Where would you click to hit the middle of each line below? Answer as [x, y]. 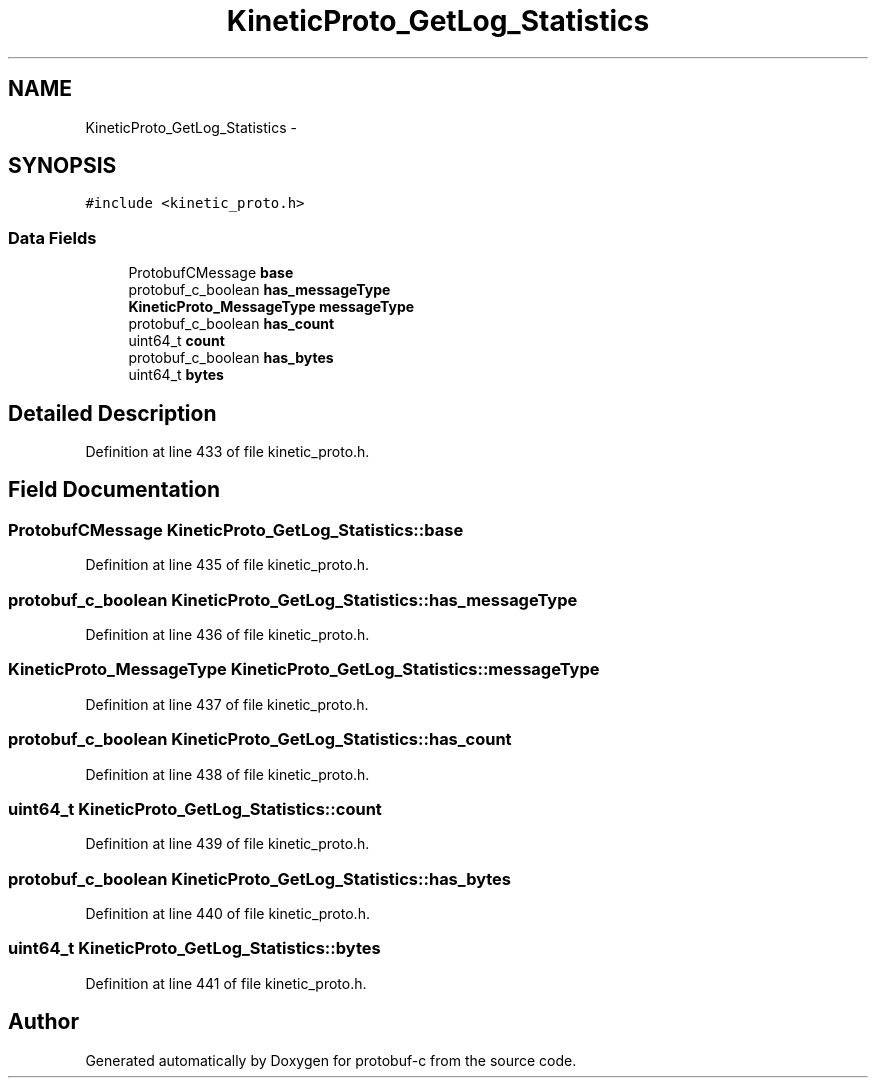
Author [43, 1022]
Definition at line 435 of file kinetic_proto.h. [227, 565]
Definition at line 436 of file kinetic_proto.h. [227, 634]
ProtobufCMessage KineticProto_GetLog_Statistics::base [236, 529]
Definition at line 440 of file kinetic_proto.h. [227, 913]
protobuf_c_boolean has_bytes [231, 358]
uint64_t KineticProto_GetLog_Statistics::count [195, 808]
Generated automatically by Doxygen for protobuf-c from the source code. [331, 1060]
